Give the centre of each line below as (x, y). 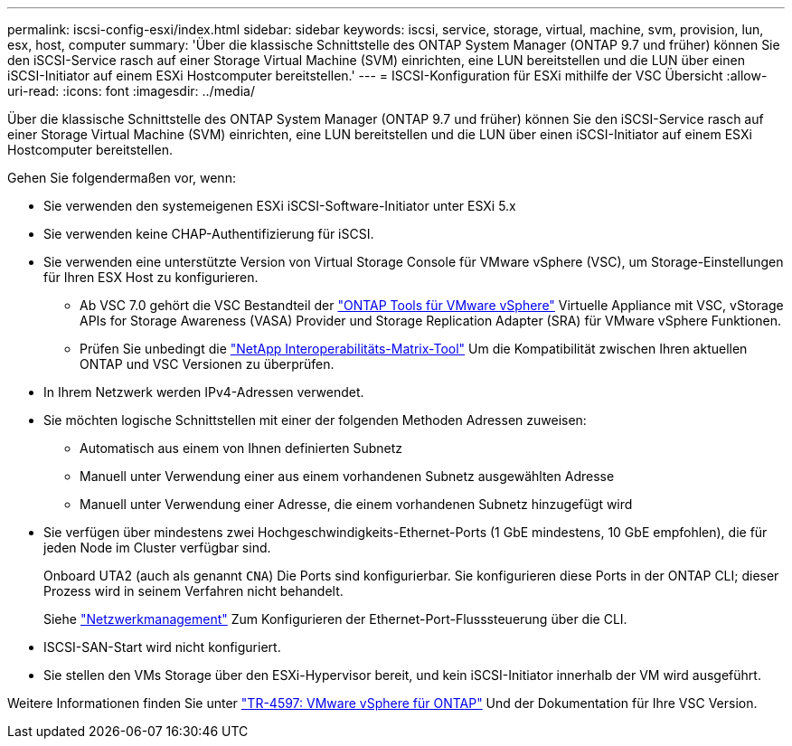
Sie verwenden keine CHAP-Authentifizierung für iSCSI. (209, 234)
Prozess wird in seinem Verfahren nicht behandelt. (193, 591)
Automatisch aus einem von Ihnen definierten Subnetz (241, 448)
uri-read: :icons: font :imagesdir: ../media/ (131, 91)
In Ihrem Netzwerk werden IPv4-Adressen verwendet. (204, 392)
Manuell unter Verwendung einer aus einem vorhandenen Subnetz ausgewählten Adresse (347, 476)
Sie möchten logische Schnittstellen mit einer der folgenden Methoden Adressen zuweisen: (315, 420)
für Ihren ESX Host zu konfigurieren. (151, 277)
